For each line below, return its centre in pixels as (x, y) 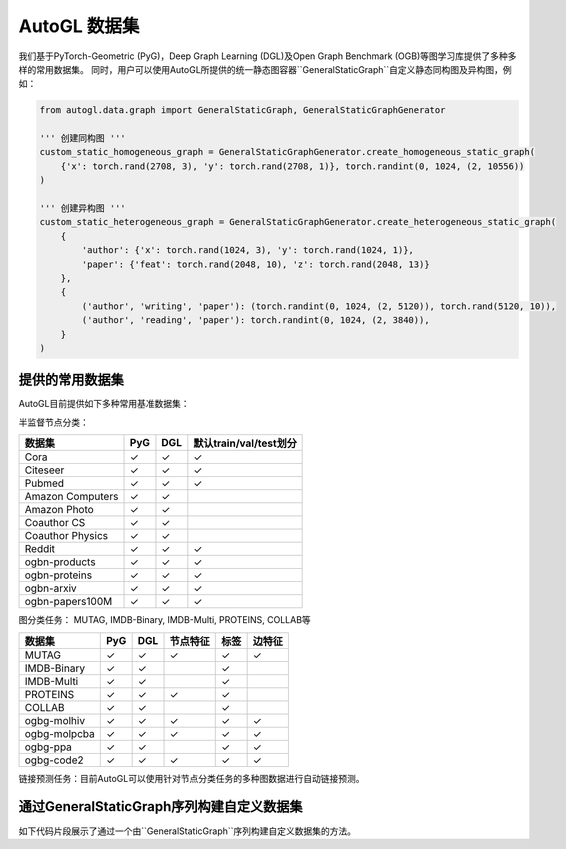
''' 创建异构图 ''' (83, 208)
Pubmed (44, 483)
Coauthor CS (55, 523)
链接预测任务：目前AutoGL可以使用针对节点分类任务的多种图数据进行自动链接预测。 (191, 778)
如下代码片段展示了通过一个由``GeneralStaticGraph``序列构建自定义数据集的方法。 (187, 831)
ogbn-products (60, 562)
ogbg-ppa (48, 747)
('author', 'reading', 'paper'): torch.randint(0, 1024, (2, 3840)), (255, 320)
